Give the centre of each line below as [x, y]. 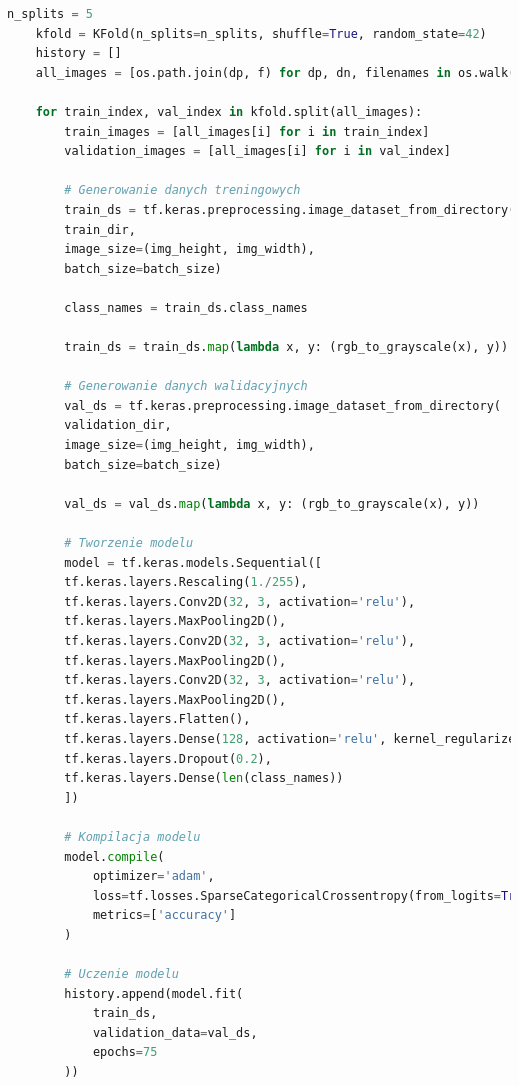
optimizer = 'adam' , [153, 876]
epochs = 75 [125, 1052]
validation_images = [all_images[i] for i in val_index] [257, 151]
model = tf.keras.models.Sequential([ [193, 562]
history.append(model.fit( [154, 993]
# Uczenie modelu [121, 974]
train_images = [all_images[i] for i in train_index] [247, 131]
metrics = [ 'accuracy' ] [164, 915]
